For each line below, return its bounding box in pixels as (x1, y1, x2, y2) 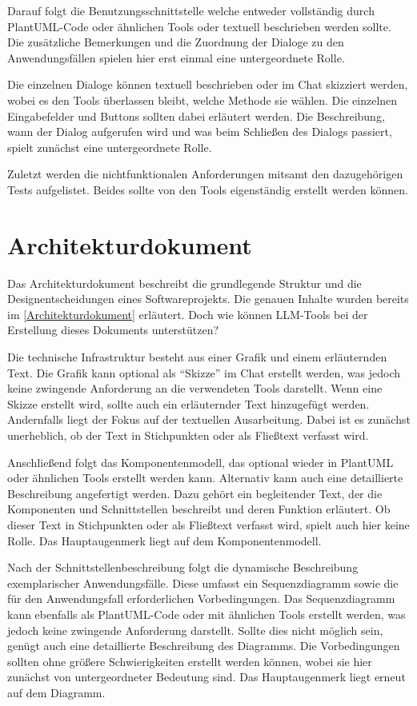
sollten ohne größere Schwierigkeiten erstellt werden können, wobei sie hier (7, 652, 372, 669)
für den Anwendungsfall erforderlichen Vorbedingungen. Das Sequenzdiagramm (7, 590, 395, 607)
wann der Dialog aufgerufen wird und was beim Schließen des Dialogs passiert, (7, 123, 392, 140)
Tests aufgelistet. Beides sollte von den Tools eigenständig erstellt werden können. (7, 181, 408, 197)
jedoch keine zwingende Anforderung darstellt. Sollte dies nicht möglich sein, (7, 621, 383, 638)
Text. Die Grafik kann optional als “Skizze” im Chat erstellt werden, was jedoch (7, 364, 401, 381)
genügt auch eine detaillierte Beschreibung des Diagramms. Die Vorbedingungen (7, 637, 400, 654)
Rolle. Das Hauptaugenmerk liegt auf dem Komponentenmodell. (7, 532, 322, 548)
